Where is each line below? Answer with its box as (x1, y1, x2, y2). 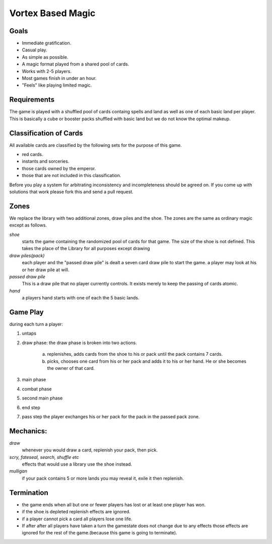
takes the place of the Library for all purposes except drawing (22, 246, 150, 252)
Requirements (9, 96, 55, 104)
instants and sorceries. (22, 159, 70, 165)
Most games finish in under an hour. (22, 75, 97, 82)
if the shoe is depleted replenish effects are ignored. (22, 509, 130, 515)
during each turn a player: (9, 321, 63, 327)
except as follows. (9, 222, 47, 228)
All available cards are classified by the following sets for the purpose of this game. (9, 142, 182, 148)
